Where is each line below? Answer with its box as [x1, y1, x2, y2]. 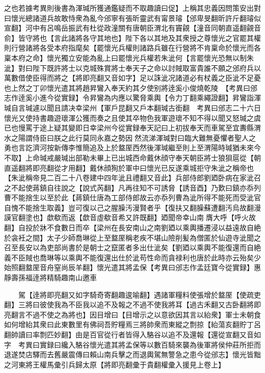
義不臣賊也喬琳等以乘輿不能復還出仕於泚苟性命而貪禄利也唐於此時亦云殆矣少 [4, 252, 261, 262]
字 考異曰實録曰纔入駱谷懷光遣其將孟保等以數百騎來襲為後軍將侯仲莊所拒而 [4, 339, 261, 350]
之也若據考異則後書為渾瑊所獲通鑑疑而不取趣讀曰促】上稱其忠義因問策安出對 [4, 3, 261, 13]
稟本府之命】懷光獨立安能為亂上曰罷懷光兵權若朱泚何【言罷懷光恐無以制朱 [4, 52, 254, 63]
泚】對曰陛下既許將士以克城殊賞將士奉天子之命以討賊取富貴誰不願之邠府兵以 [4, 62, 261, 73]
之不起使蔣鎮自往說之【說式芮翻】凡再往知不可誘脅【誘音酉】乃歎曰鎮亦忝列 [4, 182, 261, 193]
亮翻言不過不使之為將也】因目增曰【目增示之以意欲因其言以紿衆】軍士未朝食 [4, 309, 261, 319]
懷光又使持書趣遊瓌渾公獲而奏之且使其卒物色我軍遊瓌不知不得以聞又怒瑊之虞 [4, 112, 261, 123]
